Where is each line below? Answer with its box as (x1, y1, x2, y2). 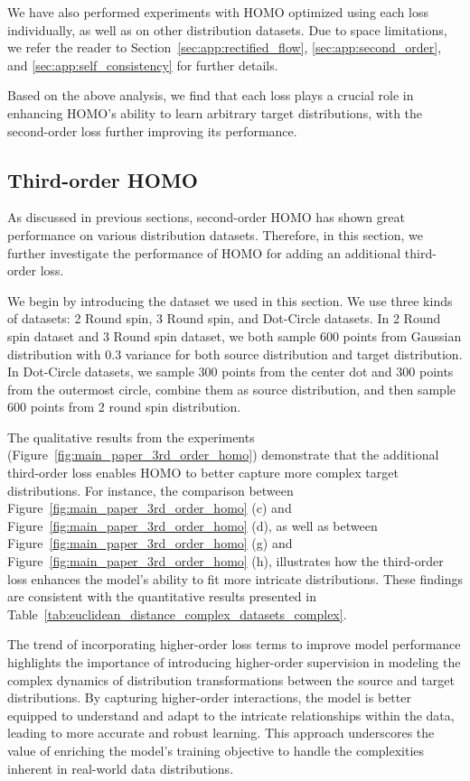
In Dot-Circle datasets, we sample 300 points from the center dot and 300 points (7, 362, 454, 381)
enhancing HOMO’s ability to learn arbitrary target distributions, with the (7, 103, 423, 122)
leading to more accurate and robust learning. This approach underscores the (7, 723, 435, 742)
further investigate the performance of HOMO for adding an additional (7, 243, 401, 262)
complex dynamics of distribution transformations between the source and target (7, 670, 455, 689)
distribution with (7, 344, 101, 363)
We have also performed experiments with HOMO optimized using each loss (7, 3, 428, 21)
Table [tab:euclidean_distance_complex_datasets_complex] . (7, 604, 347, 623)
